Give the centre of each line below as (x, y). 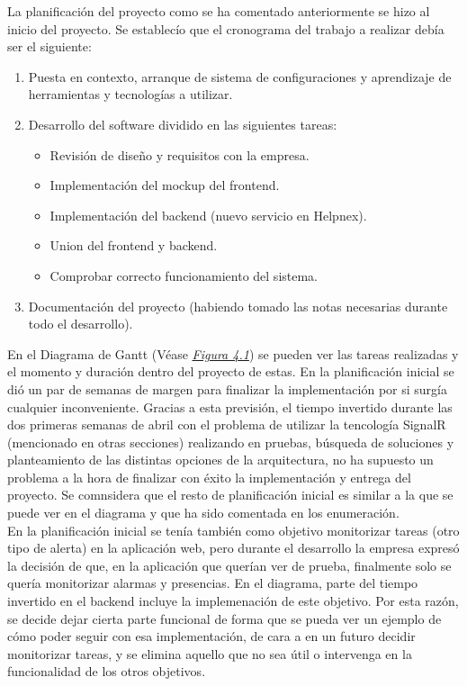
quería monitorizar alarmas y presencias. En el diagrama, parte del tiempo (213, 583)
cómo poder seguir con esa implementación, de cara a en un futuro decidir (211, 636)
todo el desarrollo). (81, 324)
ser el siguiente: (49, 46)
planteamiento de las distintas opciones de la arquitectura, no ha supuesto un (220, 460)
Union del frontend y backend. (134, 245)
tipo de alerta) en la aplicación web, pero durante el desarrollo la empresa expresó (233, 548)
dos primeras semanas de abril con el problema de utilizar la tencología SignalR (227, 424)
